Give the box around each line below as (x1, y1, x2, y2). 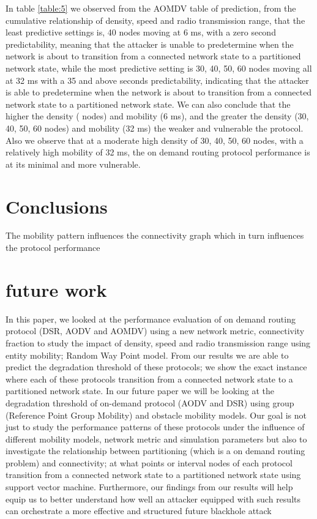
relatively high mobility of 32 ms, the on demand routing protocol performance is (6, 146, 310, 159)
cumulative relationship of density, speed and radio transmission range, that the (6, 13, 305, 26)
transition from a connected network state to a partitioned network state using (6, 468, 301, 481)
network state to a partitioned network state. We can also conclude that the (6, 97, 291, 110)
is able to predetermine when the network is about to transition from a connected (6, 86, 312, 99)
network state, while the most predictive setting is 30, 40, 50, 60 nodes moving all (6, 61, 312, 74)
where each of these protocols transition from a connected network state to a (6, 372, 293, 385)
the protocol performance (6, 241, 100, 254)
